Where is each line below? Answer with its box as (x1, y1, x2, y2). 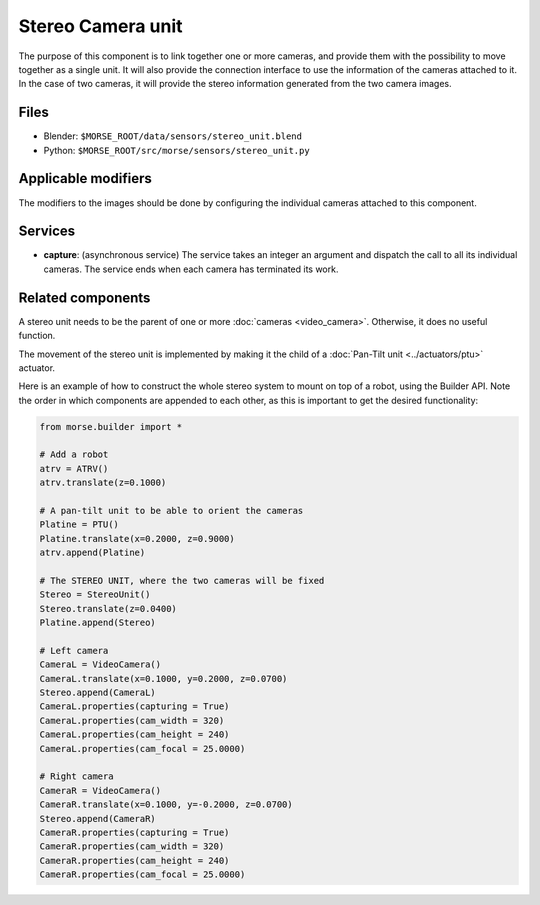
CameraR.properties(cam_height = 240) (39, 855, 230, 866)
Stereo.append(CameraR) (39, 813, 157, 824)
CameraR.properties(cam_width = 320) (39, 841, 225, 852)
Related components (18, 289, 151, 306)
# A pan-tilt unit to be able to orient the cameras (39, 505, 304, 517)
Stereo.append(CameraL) (39, 687, 157, 699)
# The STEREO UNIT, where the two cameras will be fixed (39, 575, 325, 586)
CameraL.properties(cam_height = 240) (39, 729, 230, 740)
